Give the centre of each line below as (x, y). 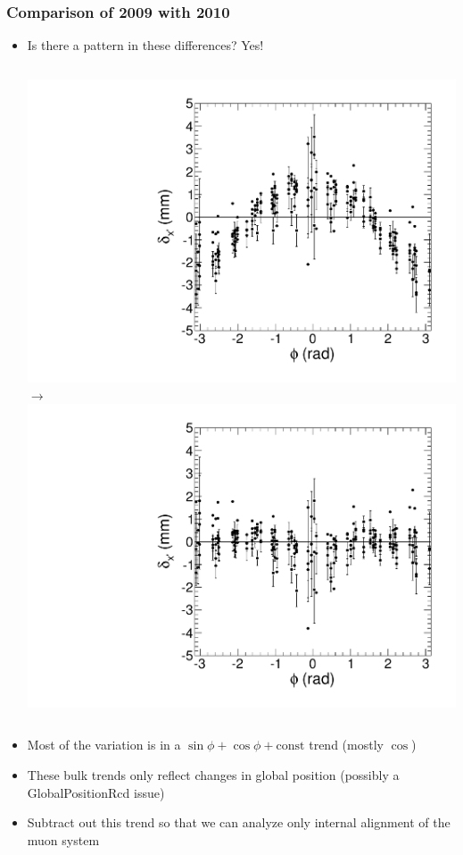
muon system (63, 839)
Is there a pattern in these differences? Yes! (145, 45)
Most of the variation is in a (104, 745)
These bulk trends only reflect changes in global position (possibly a (213, 774)
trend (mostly (346, 745)
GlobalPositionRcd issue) (96, 792)
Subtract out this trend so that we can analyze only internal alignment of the (239, 822)
